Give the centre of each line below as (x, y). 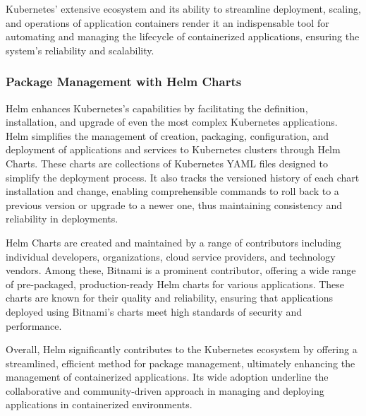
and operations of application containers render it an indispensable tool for (167, 22)
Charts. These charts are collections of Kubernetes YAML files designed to (167, 163)
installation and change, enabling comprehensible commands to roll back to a (172, 191)
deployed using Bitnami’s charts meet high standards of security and (154, 311)
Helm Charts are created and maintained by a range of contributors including (173, 242)
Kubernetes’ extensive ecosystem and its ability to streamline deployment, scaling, (183, 8)
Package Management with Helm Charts (124, 82)
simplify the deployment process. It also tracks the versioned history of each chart (183, 177)
